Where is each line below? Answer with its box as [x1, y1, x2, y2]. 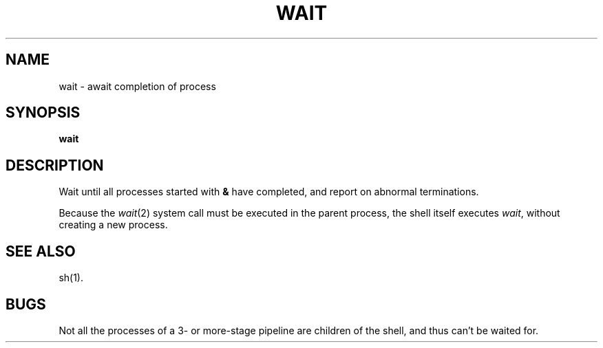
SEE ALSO [6, 242, 76, 260]
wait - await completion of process [59, 80, 216, 92]
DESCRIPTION [6, 156, 104, 174]
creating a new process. [59, 219, 168, 231]
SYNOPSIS [6, 104, 81, 122]
